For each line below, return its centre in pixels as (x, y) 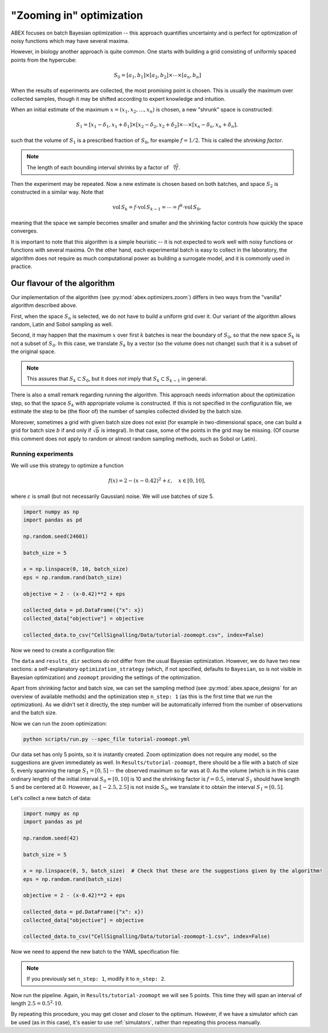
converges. (24, 231)
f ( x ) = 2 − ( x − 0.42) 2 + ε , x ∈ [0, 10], (157, 480)
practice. (21, 266)
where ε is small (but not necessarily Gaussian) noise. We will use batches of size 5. (112, 496)
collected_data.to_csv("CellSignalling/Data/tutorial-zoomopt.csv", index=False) (144, 635)
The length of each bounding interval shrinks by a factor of (98, 167)
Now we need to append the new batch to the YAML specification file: (95, 952)
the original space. (33, 351)
